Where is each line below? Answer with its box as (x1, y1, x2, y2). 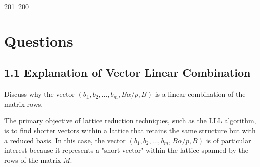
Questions (4, 30, 73, 51)
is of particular (206, 135, 251, 145)
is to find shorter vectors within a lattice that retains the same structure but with (4, 125, 256, 135)
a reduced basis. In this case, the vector (4, 135, 126, 145)
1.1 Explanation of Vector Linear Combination (4, 65, 251, 80)
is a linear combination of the (155, 89, 246, 99)
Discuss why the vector (4, 89, 75, 99)
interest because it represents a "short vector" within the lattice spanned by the (4, 145, 248, 155)
